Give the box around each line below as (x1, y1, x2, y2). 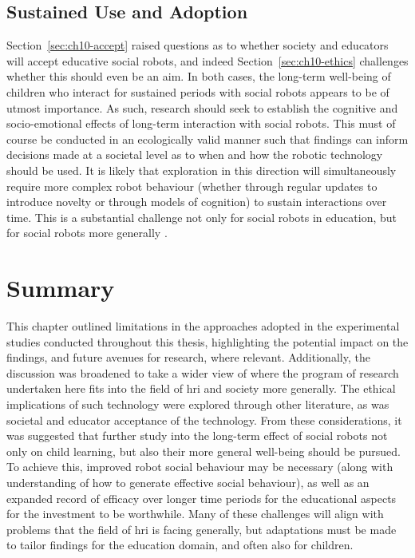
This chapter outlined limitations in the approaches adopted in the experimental (6, 318, 400, 334)
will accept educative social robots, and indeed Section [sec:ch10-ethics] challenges (6, 52, 409, 69)
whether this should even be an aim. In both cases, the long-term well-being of (6, 68, 391, 85)
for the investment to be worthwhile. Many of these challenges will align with (6, 505, 384, 522)
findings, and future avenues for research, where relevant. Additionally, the (6, 349, 370, 366)
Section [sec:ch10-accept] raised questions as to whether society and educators (6, 37, 389, 53)
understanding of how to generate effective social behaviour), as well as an (6, 473, 370, 490)
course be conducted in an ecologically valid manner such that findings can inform (6, 130, 409, 147)
